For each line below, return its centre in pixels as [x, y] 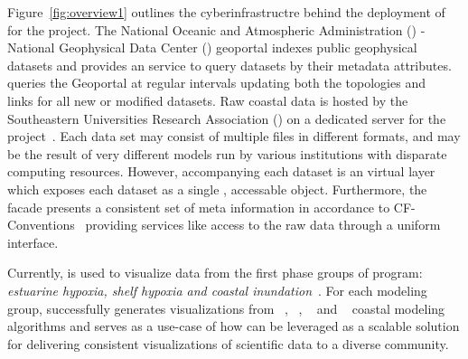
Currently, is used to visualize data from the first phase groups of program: [215, 273]
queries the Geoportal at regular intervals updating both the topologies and [216, 83]
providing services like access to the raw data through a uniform [263, 225]
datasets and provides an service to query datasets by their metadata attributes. [229, 65]
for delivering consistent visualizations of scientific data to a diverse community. [228, 343]
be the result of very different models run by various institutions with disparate [227, 153]
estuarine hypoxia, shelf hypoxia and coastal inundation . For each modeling [217, 290]
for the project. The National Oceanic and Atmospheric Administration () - [216, 29]
